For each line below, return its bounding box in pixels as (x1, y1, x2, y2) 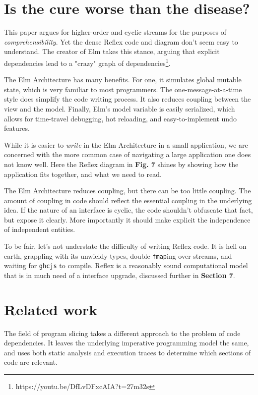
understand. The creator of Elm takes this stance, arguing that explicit (4, 46, 220, 56)
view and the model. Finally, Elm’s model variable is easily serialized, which (4, 103, 235, 113)
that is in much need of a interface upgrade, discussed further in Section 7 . (4, 270, 235, 280)
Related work (4, 299, 98, 319)
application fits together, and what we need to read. (4, 169, 162, 179)
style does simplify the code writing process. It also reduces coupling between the (4, 94, 251, 104)
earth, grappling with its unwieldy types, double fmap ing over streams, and (4, 250, 232, 261)
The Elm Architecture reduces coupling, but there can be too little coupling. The (4, 185, 251, 196)
